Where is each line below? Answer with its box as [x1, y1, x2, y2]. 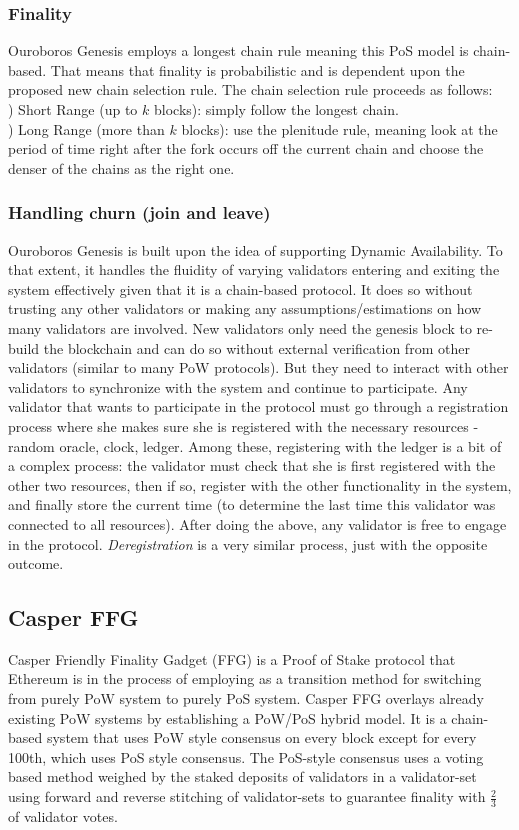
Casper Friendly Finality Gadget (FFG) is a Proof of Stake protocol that [8, 648, 456, 669]
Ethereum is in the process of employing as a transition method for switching [8, 668, 482, 689]
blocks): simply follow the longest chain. [153, 99, 399, 119]
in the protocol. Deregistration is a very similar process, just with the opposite [8, 533, 488, 554]
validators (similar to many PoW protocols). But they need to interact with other [8, 357, 509, 378]
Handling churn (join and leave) [8, 200, 271, 225]
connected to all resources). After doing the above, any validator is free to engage [8, 513, 507, 534]
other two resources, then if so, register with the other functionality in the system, [8, 474, 512, 495]
